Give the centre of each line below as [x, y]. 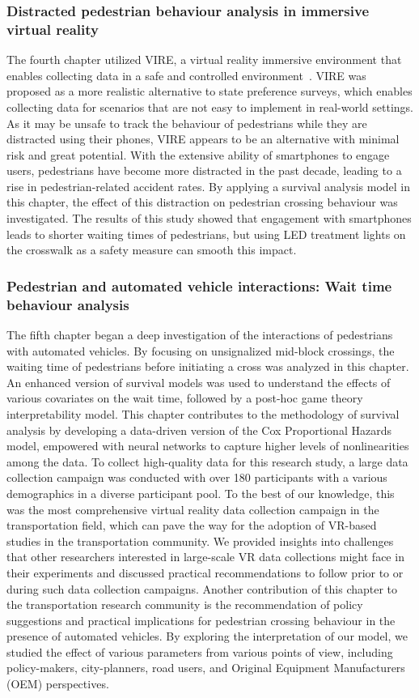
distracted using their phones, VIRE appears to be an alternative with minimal [203, 139]
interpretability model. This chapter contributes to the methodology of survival [203, 413]
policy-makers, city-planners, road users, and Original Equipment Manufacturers [206, 668]
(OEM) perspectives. [58, 684]
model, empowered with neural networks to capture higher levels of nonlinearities [208, 446]
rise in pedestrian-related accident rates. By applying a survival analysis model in [209, 186]
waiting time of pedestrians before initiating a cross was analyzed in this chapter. [208, 366]
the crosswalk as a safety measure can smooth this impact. [152, 250]
